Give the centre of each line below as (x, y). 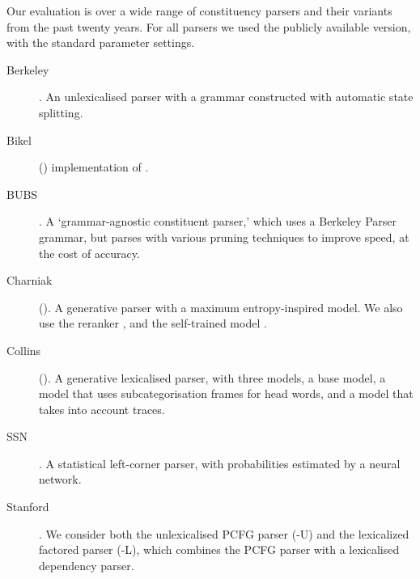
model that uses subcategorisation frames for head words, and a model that (226, 393)
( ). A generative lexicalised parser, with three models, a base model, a (212, 377)
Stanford (28, 507)
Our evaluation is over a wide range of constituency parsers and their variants (199, 11)
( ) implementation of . (94, 167)
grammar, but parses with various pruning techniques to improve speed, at (224, 237)
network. (60, 479)
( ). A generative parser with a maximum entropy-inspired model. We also (221, 307)
